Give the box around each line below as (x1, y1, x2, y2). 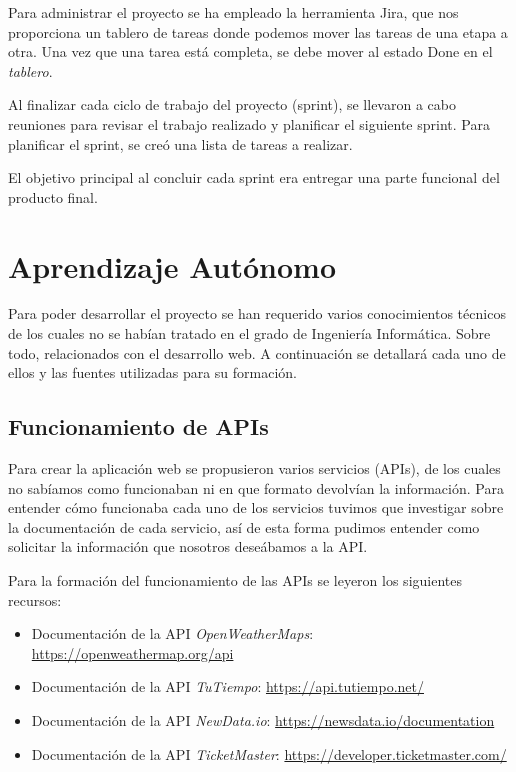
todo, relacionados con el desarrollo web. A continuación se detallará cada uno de (8, 342, 506, 363)
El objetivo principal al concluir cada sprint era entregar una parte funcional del (8, 167, 500, 188)
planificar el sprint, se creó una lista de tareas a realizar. (8, 133, 353, 154)
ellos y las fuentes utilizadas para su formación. (8, 362, 298, 383)
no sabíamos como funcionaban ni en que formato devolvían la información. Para (8, 477, 504, 498)
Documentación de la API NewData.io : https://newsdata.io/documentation (31, 709, 495, 730)
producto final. (8, 186, 98, 207)
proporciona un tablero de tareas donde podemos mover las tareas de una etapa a (8, 21, 508, 42)
